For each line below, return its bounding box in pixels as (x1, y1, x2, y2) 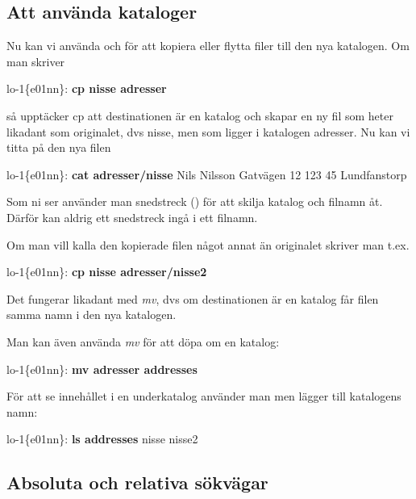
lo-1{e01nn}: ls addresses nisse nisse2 (6, 430, 198, 447)
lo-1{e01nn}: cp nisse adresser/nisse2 (6, 263, 207, 280)
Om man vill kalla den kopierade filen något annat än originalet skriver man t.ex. (6, 236, 410, 253)
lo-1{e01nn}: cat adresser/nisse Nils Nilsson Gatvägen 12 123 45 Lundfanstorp (6, 166, 407, 182)
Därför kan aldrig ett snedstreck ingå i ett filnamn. (6, 208, 258, 225)
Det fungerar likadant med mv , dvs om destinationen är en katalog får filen (6, 290, 379, 307)
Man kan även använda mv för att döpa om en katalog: (6, 333, 280, 350)
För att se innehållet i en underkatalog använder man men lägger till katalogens (6, 388, 401, 405)
